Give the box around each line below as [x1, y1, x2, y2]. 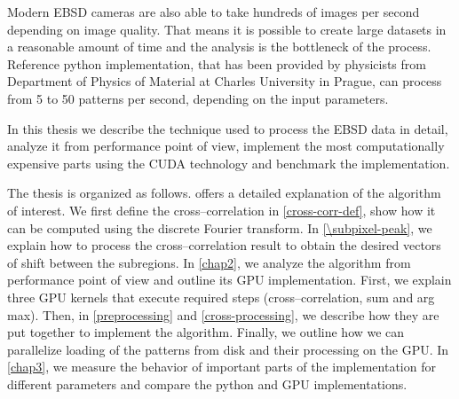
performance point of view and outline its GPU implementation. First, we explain [7, 270, 452, 289]
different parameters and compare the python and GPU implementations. [7, 374, 408, 393]
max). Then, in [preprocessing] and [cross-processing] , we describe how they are [7, 305, 439, 324]
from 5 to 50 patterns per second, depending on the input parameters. [7, 89, 389, 107]
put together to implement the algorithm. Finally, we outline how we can [7, 323, 405, 341]
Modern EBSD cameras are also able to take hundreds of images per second [7, 3, 420, 20]
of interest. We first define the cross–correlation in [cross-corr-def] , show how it [7, 200, 436, 219]
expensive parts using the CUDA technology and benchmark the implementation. [7, 153, 450, 172]
